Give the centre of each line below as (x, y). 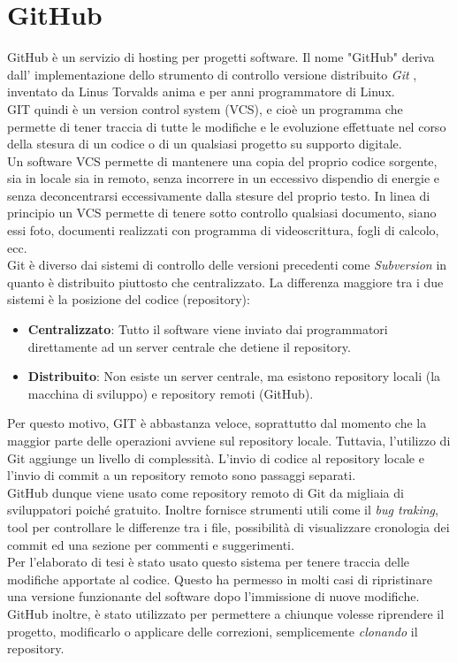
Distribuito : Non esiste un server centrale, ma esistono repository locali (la (234, 376)
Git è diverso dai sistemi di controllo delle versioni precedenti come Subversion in (227, 265)
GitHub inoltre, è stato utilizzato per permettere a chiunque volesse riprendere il (226, 613)
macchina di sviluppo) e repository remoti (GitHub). (171, 393)
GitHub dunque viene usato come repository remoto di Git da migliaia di (206, 492)
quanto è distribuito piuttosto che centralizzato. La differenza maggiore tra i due (225, 282)
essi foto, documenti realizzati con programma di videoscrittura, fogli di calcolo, (223, 230)
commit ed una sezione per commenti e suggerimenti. (151, 544)
